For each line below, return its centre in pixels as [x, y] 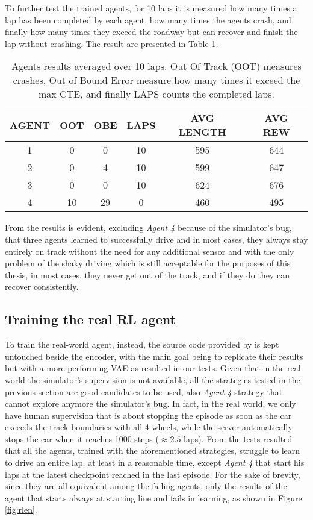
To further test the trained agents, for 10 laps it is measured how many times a [151, 8]
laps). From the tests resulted [238, 438]
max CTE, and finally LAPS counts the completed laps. [156, 94]
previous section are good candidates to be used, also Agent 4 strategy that [144, 391]
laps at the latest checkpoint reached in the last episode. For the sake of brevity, [153, 474]
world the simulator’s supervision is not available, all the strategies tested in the [153, 379]
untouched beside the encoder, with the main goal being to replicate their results [154, 356]
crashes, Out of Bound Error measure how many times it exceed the [156, 80]
